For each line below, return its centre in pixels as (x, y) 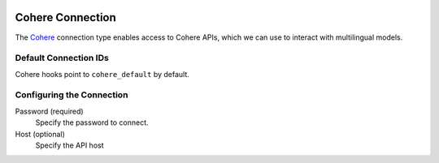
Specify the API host (70, 145)
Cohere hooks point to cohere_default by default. (102, 74)
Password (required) (50, 111)
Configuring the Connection (72, 95)
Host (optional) (40, 134)
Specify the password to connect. (92, 122)
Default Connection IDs (62, 58)
